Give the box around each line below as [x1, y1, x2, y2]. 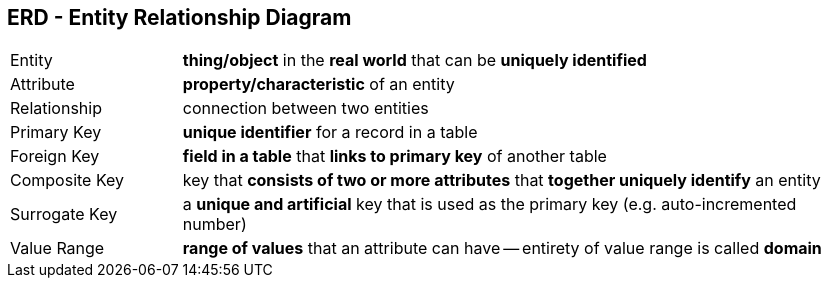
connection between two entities [182, 98, 429, 119]
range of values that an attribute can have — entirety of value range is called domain [182, 238, 822, 259]
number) [182, 214, 247, 235]
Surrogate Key [10, 204, 118, 225]
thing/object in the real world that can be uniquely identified [182, 50, 647, 71]
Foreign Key [10, 146, 100, 167]
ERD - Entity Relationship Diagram [7, 5, 352, 30]
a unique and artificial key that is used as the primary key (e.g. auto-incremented [182, 194, 797, 215]
